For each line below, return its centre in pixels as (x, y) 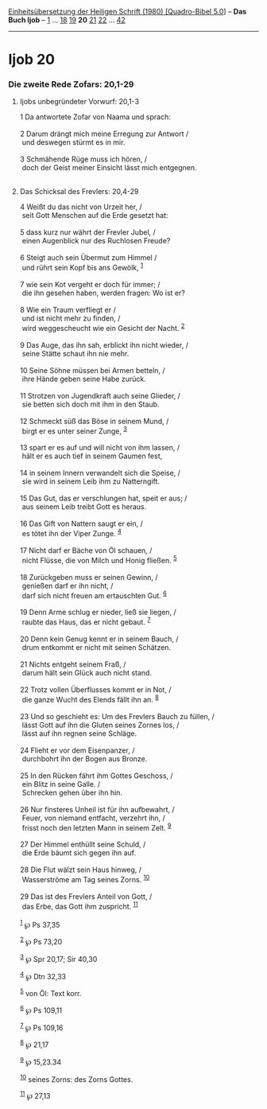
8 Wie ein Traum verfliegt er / (68, 310)
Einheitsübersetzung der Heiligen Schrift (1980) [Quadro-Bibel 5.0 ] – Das (128, 12)
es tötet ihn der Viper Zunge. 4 (72, 533)
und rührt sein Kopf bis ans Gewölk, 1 (83, 267)
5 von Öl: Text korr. (50, 992)
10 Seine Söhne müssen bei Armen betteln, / (92, 370)
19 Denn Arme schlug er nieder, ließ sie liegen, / (98, 613)
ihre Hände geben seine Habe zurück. (84, 379)
